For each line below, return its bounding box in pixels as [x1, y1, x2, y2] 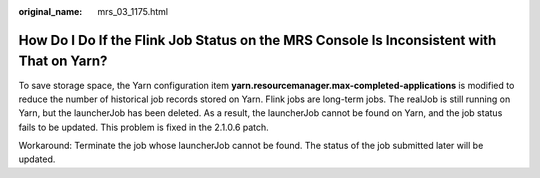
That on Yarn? [18, 53, 108, 70]
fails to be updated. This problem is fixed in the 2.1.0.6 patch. [18, 121, 269, 133]
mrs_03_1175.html [97, 6, 169, 17]
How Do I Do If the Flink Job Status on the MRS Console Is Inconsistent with [18, 31, 497, 49]
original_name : [18, 6, 83, 17]
